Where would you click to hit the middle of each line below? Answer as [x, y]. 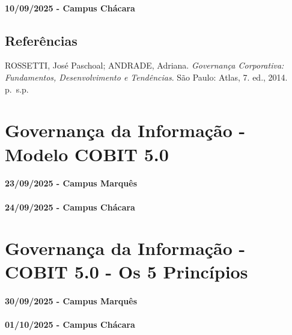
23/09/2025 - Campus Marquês [71, 183]
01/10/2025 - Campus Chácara [70, 324]
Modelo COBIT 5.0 [87, 154]
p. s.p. [17, 89]
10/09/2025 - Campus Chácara [70, 8]
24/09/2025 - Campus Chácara [70, 207]
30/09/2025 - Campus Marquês [71, 301]
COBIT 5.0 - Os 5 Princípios [126, 272]
